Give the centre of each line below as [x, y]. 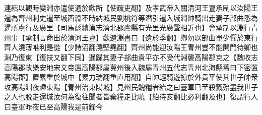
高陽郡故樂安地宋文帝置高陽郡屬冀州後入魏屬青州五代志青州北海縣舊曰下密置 [131, 67]
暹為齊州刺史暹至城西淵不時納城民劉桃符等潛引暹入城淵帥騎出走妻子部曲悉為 [131, 17]
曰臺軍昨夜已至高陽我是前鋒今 [53, 106]
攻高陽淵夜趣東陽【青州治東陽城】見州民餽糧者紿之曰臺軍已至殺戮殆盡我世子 [131, 87]
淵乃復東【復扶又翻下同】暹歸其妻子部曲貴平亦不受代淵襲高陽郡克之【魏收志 [131, 57]
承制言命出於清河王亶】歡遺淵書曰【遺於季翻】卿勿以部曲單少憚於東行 [141, 37]
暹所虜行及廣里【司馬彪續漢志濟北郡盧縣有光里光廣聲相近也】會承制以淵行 [127, 27]
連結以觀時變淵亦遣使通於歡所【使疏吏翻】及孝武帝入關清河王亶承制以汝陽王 [131, 8]
